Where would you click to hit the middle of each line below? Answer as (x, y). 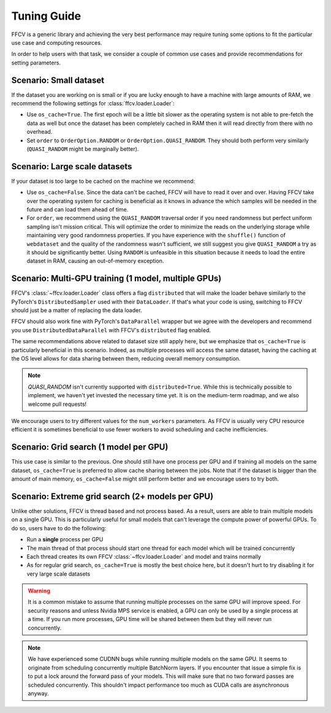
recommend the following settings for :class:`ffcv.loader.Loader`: (93, 104)
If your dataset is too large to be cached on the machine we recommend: (103, 181)
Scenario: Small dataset (58, 80)
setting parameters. (36, 63)
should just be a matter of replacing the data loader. (77, 310)
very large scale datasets (59, 574)
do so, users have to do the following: (59, 528)
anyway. (38, 693)
